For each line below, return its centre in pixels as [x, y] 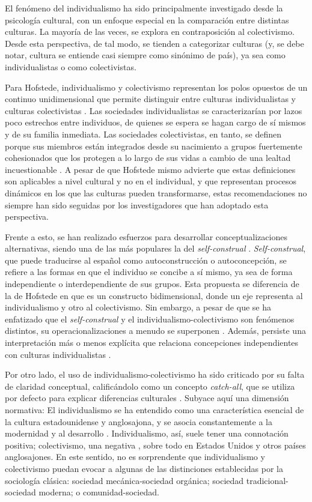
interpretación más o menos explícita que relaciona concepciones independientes [152, 343]
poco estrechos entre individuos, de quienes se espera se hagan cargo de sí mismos [155, 122]
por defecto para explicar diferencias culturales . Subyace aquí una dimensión [147, 398]
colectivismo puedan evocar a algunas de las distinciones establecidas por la [144, 468]
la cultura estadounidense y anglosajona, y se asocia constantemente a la [139, 421]
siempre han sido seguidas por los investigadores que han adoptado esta [137, 204]
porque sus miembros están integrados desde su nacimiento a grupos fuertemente [154, 146]
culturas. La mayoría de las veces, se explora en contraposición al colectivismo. [150, 32]
